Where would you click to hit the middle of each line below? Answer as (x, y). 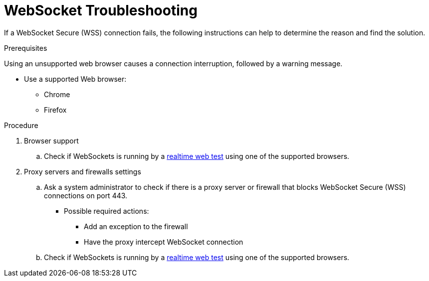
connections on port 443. (86, 195)
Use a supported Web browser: (75, 79)
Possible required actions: (107, 211)
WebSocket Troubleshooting (101, 10)
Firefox (55, 110)
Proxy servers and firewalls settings (83, 171)
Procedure (21, 125)
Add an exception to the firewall (136, 226)
